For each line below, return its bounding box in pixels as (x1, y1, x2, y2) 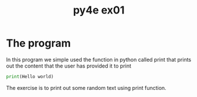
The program (6, 36, 71, 50)
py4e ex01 (73, 4, 125, 17)
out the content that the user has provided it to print (6, 62, 132, 69)
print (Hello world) (6, 73, 54, 79)
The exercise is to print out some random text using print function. (6, 84, 166, 91)
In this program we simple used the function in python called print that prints (6, 56, 192, 63)
